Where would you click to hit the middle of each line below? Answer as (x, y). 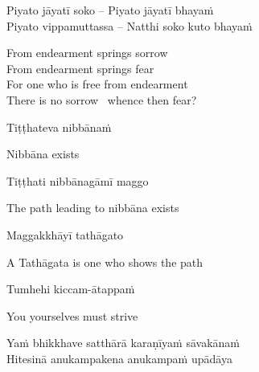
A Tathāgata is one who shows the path (105, 262)
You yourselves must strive (72, 315)
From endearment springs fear (80, 68)
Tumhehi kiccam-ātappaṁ (71, 289)
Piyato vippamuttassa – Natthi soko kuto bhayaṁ (129, 25)
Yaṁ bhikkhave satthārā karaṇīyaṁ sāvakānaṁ (123, 343)
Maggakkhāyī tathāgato (65, 234)
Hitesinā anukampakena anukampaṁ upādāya (119, 358)
